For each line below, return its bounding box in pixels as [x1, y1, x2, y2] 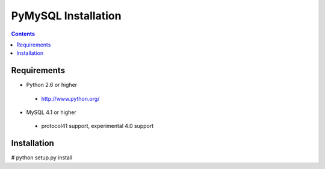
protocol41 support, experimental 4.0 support [41, 123, 154, 130]
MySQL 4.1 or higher [26, 109, 76, 116]
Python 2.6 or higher [26, 81, 78, 89]
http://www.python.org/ [41, 95, 100, 102]
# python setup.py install [11, 154, 73, 161]
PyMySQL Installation [11, 9, 122, 22]
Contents [11, 30, 36, 37]
